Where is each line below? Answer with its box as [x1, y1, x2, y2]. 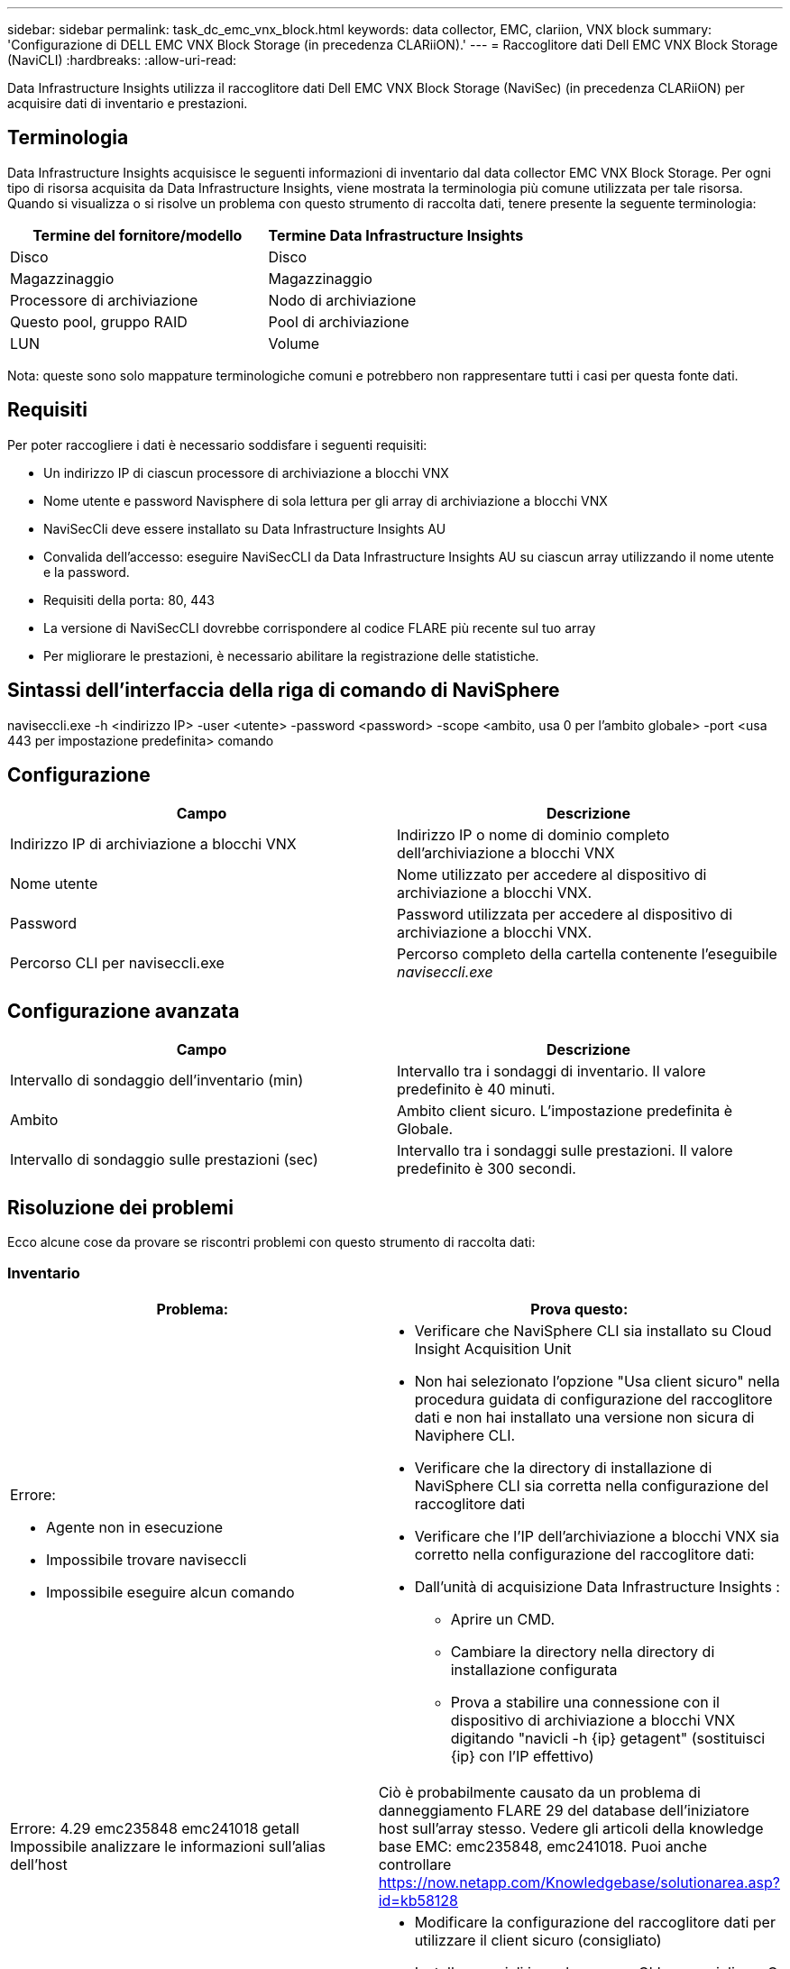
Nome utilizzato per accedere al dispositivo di [397, 865, 707, 884]
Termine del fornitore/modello [32, 225, 243, 244]
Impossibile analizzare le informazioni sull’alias [10, 1836, 326, 1855]
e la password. [43, 563, 130, 580]
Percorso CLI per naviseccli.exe [10, 954, 225, 973]
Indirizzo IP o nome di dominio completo [397, 826, 670, 845]
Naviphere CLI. [414, 1425, 516, 1444]
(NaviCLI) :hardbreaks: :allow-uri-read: [7, 52, 237, 68]
